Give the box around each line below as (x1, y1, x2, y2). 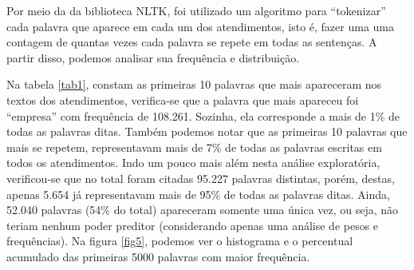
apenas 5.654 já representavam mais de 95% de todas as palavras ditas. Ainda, (6, 185, 390, 202)
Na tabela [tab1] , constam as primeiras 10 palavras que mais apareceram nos (6, 76, 382, 93)
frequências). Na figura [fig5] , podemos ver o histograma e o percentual (6, 232, 353, 249)
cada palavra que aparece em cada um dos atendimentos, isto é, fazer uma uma (6, 18, 395, 34)
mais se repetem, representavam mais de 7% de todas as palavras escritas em (6, 138, 382, 155)
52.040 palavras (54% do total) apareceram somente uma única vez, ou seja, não (6, 201, 399, 218)
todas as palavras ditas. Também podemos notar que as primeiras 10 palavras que (6, 123, 408, 140)
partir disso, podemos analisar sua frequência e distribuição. (6, 49, 300, 66)
